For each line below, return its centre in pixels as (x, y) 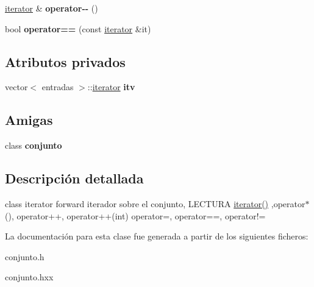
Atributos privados (65, 61)
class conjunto (34, 145)
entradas (58, 87)
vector (16, 87)
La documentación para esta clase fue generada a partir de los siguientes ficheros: (157, 236)
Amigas (29, 120)
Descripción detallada (74, 178)
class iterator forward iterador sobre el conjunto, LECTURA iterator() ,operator (155, 203)
